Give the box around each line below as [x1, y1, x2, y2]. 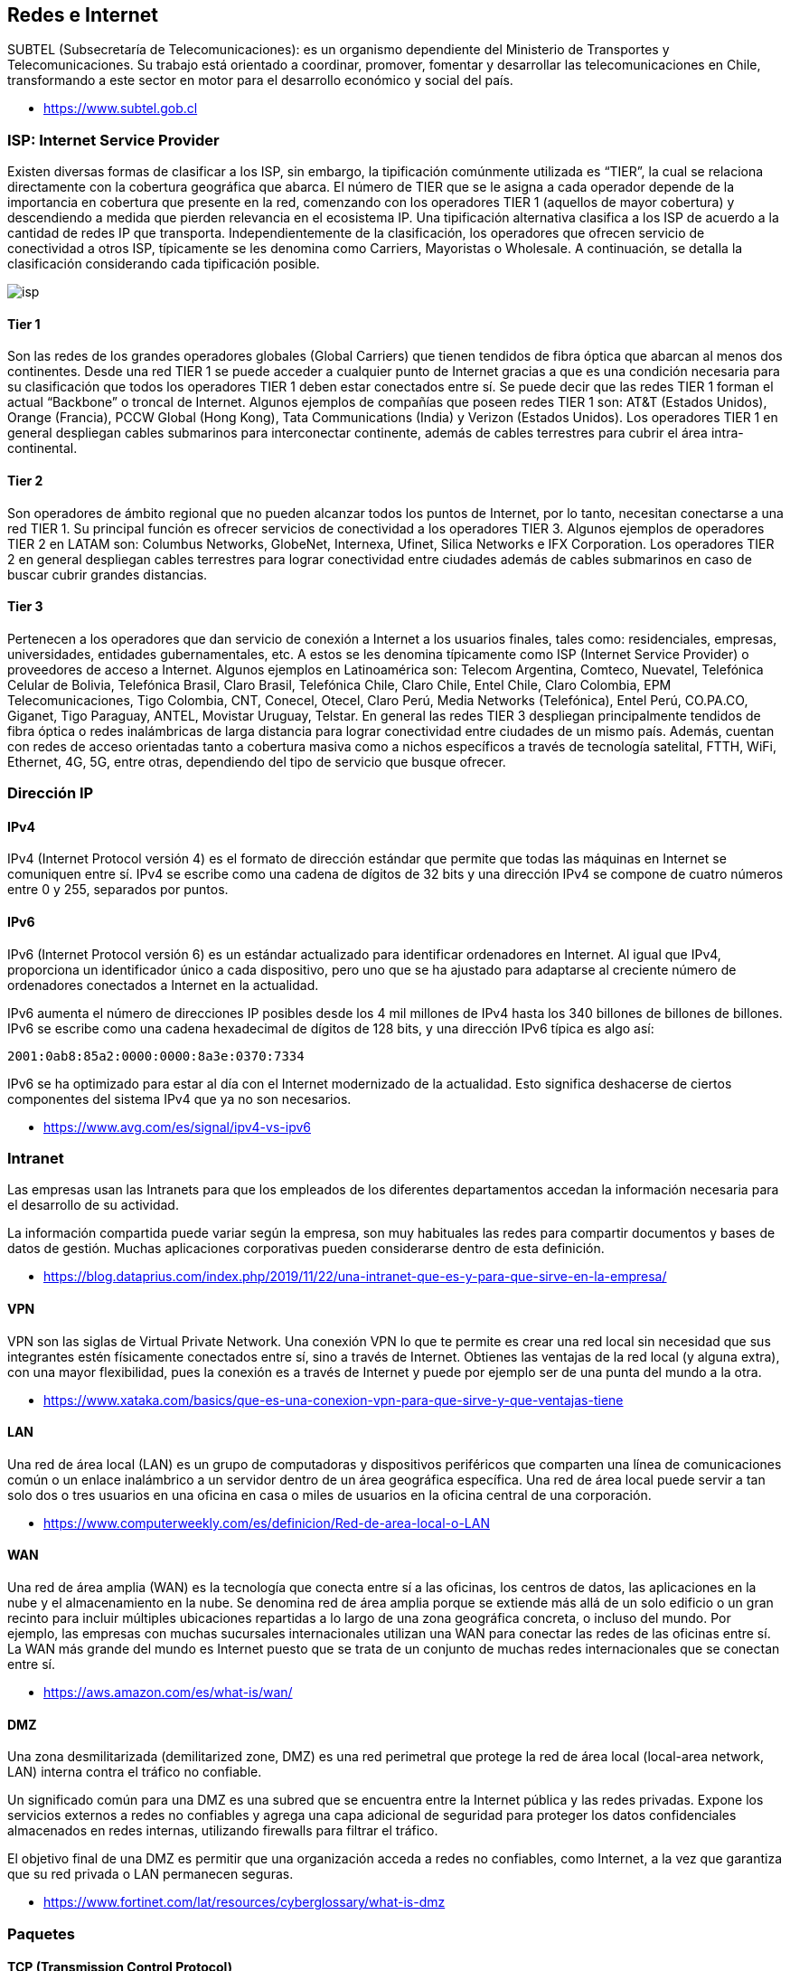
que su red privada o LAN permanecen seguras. [7, 1866, 294, 1882]
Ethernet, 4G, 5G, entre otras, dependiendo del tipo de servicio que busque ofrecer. [7, 753, 506, 769]
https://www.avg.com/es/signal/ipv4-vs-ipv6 [43, 1118, 311, 1135]
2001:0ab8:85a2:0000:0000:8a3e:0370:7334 [7, 1048, 305, 1063]
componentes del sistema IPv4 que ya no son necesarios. [7, 1090, 352, 1107]
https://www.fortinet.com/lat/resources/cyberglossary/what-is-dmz [43, 1894, 446, 1910]
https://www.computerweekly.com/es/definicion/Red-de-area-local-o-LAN [43, 1514, 490, 1531]
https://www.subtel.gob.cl [43, 100, 198, 117]
